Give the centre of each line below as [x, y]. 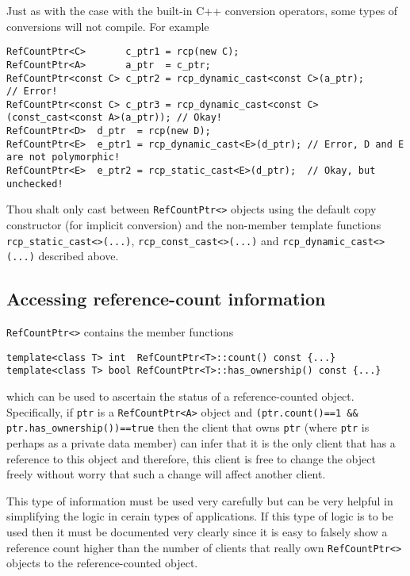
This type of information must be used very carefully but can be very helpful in [200, 500]
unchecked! [35, 184]
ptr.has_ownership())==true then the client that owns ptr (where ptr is [188, 427]
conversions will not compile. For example [108, 26]
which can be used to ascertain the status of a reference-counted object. [180, 396]
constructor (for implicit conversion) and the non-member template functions [194, 225]
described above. [79, 256]
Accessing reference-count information [166, 299]
